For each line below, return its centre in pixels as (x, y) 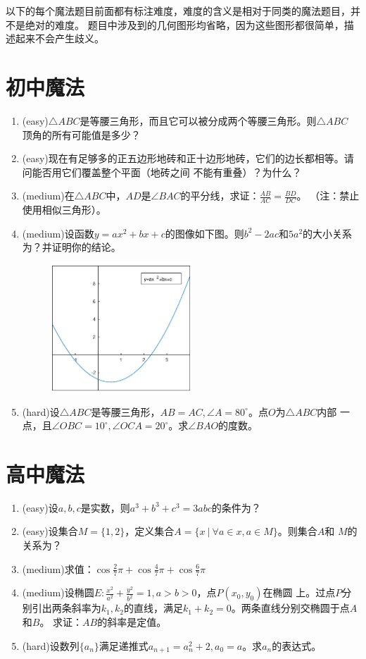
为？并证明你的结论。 (71, 247)
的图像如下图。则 (204, 233)
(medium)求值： (58, 568)
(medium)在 (48, 196)
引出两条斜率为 (67, 608)
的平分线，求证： (220, 196)
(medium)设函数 (58, 233)
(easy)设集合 (50, 531)
